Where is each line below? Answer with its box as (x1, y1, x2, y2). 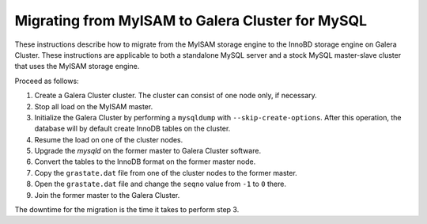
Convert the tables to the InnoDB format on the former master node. (34, 157, 256, 166)
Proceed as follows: (14, 76, 79, 85)
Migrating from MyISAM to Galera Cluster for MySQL (14, 12, 368, 29)
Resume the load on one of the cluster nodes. (34, 135, 183, 144)
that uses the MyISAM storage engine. (14, 62, 140, 71)
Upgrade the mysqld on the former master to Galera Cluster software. (34, 146, 261, 156)
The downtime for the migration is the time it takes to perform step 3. (14, 205, 240, 215)
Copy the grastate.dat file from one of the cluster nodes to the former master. (34, 168, 298, 177)
